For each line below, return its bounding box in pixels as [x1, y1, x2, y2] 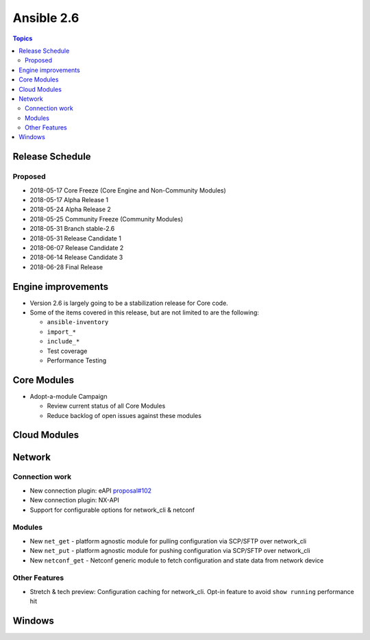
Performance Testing [47, 356, 106, 365]
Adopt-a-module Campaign [29, 392, 108, 400]
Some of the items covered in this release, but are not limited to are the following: [29, 308, 260, 317]
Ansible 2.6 [12, 10, 79, 25]
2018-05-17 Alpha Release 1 [29, 196, 109, 204]
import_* [47, 328, 77, 336]
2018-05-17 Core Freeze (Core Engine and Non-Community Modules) [29, 186, 226, 195]
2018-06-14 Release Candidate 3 [29, 254, 123, 262]
